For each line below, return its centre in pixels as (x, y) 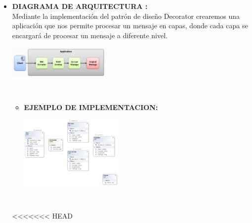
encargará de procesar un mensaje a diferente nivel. (90, 35)
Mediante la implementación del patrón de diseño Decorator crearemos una (126, 16)
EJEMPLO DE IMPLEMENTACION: (91, 107)
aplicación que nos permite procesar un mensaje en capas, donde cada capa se (130, 26)
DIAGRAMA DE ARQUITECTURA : (80, 6)
